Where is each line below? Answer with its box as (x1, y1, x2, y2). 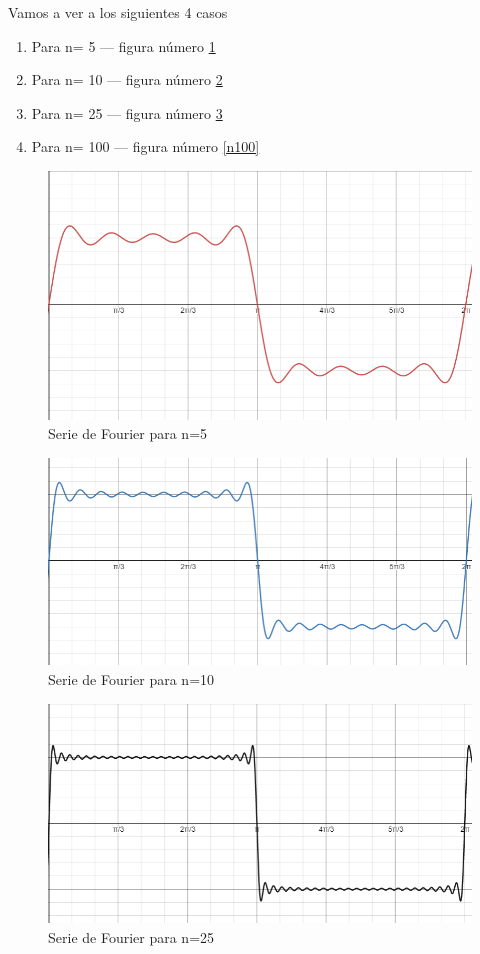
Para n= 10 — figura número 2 (31, 69, 223, 90)
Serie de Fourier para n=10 (48, 669, 215, 689)
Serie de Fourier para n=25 (48, 927, 215, 948)
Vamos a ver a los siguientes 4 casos (8, 2, 228, 22)
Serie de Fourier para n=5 (48, 423, 208, 444)
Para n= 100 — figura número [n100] (31, 136, 260, 157)
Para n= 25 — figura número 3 (31, 102, 223, 123)
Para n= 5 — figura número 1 (31, 35, 216, 56)
